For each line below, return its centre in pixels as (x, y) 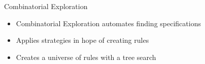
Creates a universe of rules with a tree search (86, 57)
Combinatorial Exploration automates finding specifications (108, 23)
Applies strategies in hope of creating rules (82, 40)
